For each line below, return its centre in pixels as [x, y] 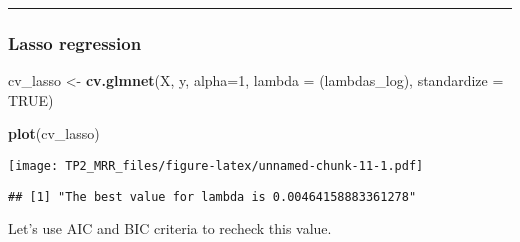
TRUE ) [31, 99]
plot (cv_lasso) [54, 133]
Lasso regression [75, 42]
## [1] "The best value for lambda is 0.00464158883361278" [212, 196]
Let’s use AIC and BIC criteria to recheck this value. [170, 228]
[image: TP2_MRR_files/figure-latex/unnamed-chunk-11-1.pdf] [216, 166]
